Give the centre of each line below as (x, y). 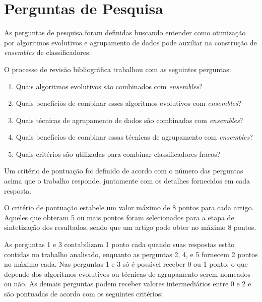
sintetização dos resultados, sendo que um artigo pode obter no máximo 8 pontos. (130, 227)
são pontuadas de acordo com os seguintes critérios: (84, 293)
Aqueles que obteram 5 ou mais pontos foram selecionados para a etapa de (119, 217)
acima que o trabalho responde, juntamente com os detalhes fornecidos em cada (127, 181)
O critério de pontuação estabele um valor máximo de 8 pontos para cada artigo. (129, 207)
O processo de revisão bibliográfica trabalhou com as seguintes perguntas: (118, 69)
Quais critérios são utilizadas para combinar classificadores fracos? (118, 154)
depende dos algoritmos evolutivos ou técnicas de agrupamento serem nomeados (127, 274)
